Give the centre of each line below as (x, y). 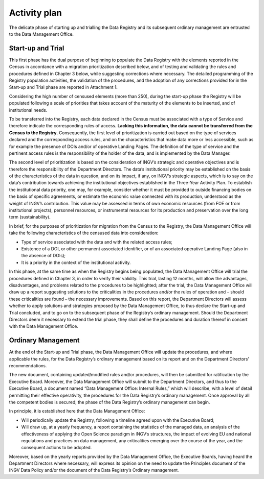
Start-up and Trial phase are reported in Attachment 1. (63, 87)
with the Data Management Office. (44, 326)
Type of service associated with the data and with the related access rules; (97, 242)
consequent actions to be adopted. (56, 448)
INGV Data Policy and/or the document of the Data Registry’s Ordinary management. (94, 470)
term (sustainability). (30, 217)
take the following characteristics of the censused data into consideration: (84, 233)
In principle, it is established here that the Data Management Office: (77, 411)
